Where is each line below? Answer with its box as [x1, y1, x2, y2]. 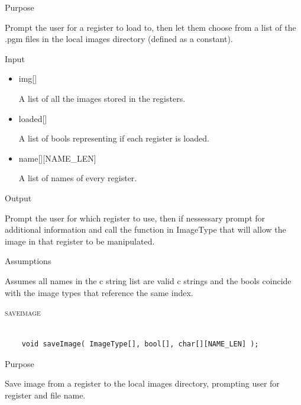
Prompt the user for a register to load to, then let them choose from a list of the [5, 21, 296, 33]
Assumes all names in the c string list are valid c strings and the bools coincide [5, 274, 292, 287]
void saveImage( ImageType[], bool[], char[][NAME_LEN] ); [21, 340, 259, 349]
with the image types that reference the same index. [5, 286, 193, 298]
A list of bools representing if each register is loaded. [18, 132, 209, 144]
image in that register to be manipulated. [5, 234, 155, 247]
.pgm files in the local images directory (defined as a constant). [5, 33, 233, 45]
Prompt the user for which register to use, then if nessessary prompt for [5, 211, 266, 224]
